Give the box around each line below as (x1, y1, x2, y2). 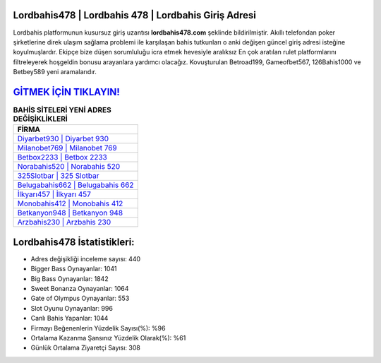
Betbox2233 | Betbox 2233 (17, 153, 107, 162)
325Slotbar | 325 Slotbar (17, 171, 99, 181)
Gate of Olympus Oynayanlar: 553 (30, 294, 130, 303)
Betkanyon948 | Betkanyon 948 (17, 208, 123, 218)
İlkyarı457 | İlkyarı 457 (17, 189, 92, 199)
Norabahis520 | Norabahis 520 (17, 162, 120, 172)
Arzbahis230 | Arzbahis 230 (17, 218, 111, 227)
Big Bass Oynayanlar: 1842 (30, 274, 109, 282)
